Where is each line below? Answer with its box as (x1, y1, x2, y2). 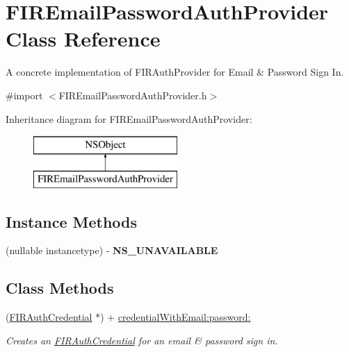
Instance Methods (6, 210, 137, 232)
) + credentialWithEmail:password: (100, 310, 251, 324)
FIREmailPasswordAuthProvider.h (58, 87, 207, 102)
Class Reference (6, 24, 161, 53)
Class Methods (6, 277, 114, 299)
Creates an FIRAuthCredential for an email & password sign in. (6, 333, 278, 347)
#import (6, 87, 43, 102)
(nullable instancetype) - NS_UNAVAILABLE (6, 243, 218, 258)
